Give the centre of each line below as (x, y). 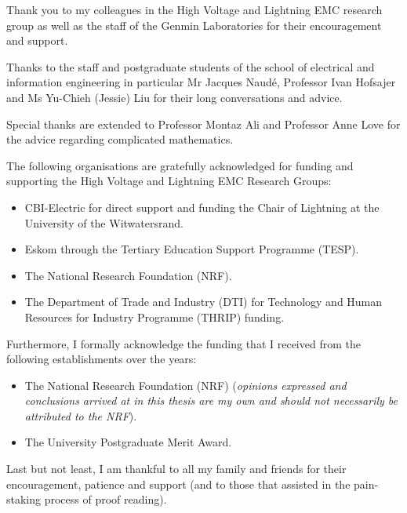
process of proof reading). (105, 499)
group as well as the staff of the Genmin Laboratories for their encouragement (194, 25)
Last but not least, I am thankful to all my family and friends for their (176, 469)
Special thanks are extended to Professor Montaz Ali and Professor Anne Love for (203, 124)
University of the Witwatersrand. (104, 222)
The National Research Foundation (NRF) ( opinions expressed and (185, 385)
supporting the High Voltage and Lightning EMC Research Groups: (169, 181)
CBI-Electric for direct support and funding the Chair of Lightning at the (202, 207)
